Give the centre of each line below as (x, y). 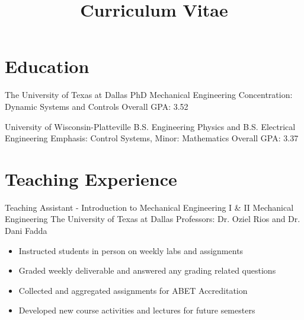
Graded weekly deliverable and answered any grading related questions (147, 270)
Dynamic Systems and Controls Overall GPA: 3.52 (97, 106)
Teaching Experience (91, 178)
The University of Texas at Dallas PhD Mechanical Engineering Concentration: (149, 95)
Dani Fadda (26, 230)
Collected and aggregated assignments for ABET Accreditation (133, 290)
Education (47, 66)
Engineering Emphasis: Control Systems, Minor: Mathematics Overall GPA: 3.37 (152, 138)
